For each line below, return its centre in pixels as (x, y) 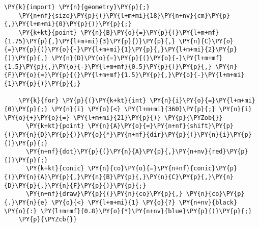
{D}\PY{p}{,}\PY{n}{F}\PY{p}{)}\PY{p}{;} (75, 185)
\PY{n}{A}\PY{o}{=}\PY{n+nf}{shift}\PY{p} (161, 126)
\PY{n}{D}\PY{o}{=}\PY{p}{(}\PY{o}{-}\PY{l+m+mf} (137, 58)
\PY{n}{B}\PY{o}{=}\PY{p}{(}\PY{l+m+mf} (150, 32)
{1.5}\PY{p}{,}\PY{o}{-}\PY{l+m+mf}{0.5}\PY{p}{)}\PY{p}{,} (108, 67)
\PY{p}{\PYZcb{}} (48, 220)
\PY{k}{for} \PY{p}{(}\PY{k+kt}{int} (82, 101)
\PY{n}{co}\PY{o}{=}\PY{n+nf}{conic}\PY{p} (163, 169)
